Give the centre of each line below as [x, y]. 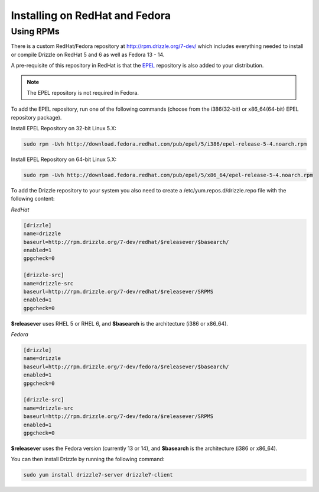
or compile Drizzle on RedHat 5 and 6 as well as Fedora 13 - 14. [88, 54]
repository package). [36, 117]
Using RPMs [35, 31]
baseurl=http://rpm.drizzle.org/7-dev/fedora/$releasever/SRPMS [118, 417]
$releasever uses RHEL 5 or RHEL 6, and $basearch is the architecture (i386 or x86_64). [120, 323]
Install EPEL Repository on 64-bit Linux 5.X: [64, 159]
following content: [33, 199]
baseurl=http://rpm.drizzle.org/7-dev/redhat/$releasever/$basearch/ [126, 242]
